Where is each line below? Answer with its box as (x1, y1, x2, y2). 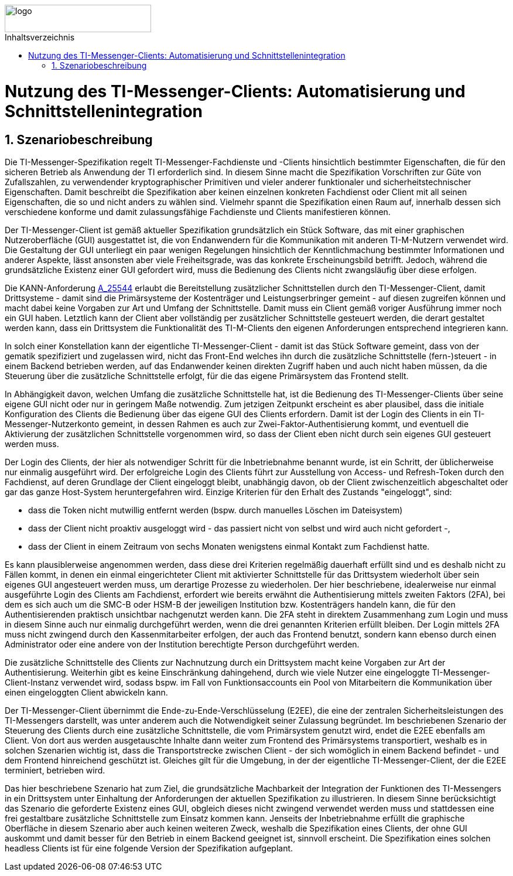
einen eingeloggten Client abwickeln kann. (5, 687, 168, 697)
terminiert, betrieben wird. (5, 765, 105, 775)
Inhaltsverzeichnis (5, 32, 75, 42)
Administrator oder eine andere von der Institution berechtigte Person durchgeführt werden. (5, 639, 360, 649)
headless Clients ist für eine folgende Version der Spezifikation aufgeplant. (5, 843, 293, 853)
